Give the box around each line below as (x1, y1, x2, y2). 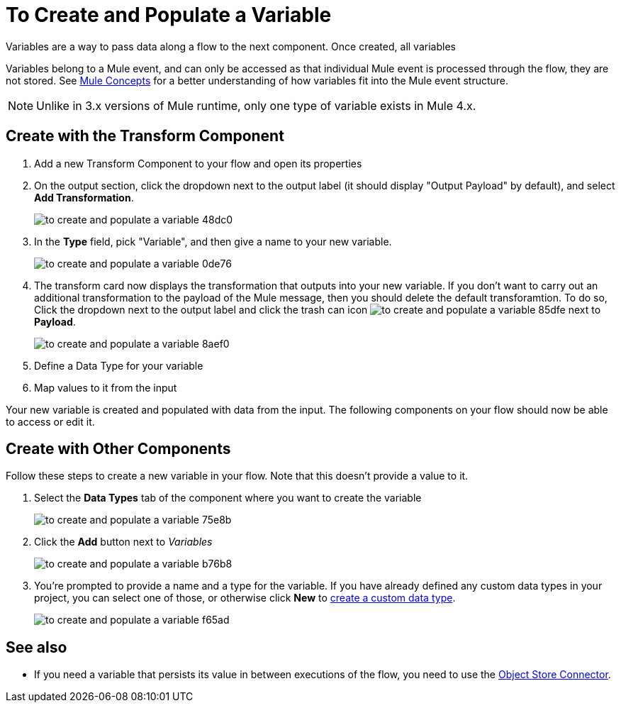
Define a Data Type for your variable (34, 359, 203, 372)
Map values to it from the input (34, 381, 177, 394)
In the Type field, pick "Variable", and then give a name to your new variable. (34, 235, 392, 248)
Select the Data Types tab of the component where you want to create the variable (34, 492, 422, 504)
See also (6, 638, 67, 656)
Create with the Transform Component (6, 127, 284, 145)
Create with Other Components (6, 440, 231, 458)
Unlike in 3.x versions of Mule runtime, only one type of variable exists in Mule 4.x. (36, 98, 476, 113)
